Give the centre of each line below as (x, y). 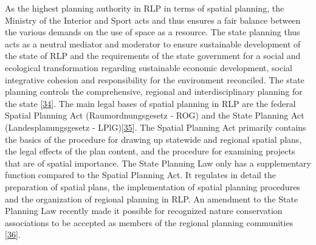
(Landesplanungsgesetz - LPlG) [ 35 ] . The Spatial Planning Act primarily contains (156, 127)
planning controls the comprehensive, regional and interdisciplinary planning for (154, 91)
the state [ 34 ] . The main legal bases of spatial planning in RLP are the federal (150, 103)
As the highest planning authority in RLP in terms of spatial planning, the (145, 8)
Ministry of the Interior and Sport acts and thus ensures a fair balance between (153, 20)
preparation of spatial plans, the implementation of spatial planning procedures (153, 186)
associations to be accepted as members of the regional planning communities (149, 222)
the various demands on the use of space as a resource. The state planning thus (153, 32)
